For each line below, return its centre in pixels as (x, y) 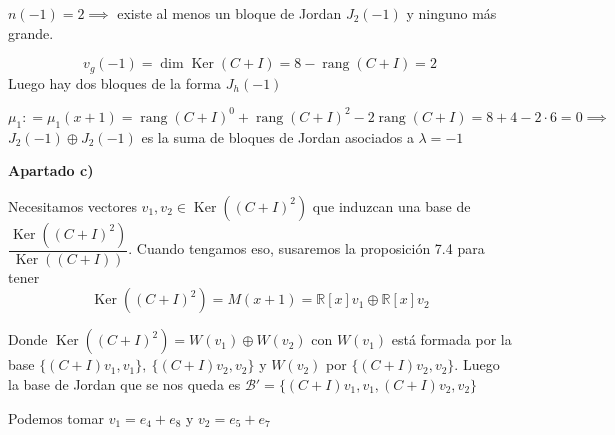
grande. (31, 32)
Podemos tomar (56, 417)
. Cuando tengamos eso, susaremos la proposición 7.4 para (306, 248)
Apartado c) (51, 170)
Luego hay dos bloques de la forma (115, 82)
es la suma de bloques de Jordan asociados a (277, 136)
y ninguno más (451, 13)
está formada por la (451, 339)
